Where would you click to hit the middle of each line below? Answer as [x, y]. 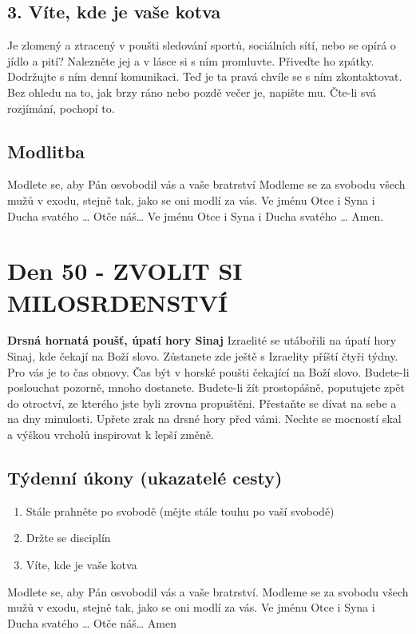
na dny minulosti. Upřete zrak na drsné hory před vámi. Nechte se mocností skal [204, 419]
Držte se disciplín [68, 538]
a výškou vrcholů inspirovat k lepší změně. [111, 435]
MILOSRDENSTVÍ [118, 302]
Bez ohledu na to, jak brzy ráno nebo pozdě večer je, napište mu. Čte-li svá [192, 92]
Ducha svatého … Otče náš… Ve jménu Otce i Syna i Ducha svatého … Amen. [196, 215]
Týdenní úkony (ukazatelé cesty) [145, 478]
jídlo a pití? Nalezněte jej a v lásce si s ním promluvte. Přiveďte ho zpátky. [191, 60]
